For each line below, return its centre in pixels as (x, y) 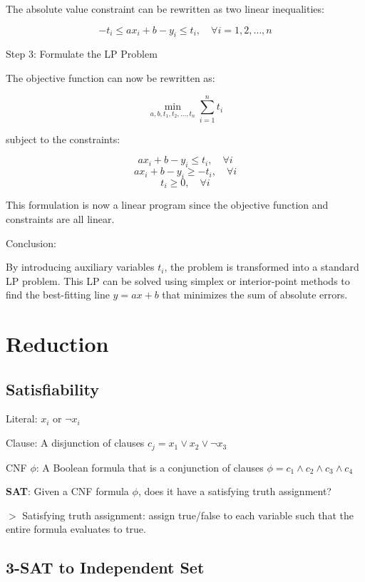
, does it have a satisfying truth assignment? (235, 491)
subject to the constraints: (63, 139)
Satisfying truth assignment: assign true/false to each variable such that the (188, 515)
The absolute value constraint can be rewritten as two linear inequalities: (165, 9)
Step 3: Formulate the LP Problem (82, 54)
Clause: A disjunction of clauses (75, 443)
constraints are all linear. (60, 218)
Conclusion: (31, 243)
